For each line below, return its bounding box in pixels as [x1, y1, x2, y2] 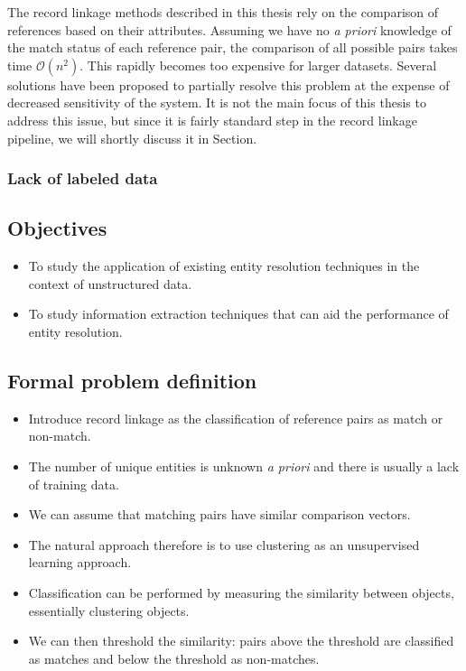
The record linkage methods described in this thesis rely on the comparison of [7, 3, 439, 21]
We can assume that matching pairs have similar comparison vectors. [28, 505, 411, 524]
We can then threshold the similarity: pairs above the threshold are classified [28, 631, 454, 650]
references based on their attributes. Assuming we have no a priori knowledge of [7, 20, 452, 39]
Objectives [7, 214, 107, 242]
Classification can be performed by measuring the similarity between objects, [28, 582, 454, 601]
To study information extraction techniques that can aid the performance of [28, 304, 449, 323]
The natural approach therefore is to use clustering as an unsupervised [28, 535, 420, 554]
